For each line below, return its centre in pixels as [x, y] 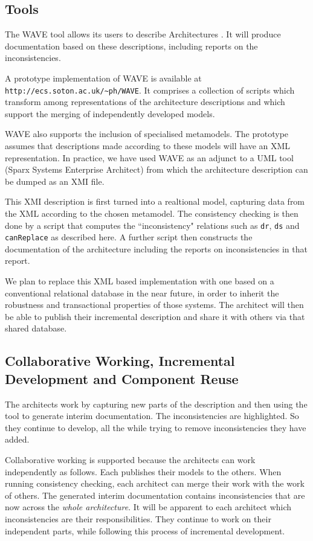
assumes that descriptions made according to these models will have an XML [148, 146]
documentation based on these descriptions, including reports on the [131, 46]
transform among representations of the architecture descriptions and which [145, 102]
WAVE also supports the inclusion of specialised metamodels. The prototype [147, 134]
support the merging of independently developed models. [110, 113]
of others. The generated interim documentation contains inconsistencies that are [155, 495]
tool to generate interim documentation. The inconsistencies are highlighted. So [152, 416]
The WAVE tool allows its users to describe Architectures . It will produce [143, 34]
